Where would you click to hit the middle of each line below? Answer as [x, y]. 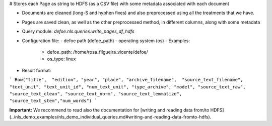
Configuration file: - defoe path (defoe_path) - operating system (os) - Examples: [106, 41]
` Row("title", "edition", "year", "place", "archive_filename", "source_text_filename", [126, 80]
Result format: [37, 70]
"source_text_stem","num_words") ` [53, 101]
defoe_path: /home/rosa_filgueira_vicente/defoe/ [97, 52]
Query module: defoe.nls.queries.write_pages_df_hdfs [78, 31]
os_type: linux [61, 59]
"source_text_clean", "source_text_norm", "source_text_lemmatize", [96, 94]
